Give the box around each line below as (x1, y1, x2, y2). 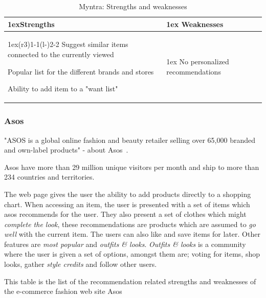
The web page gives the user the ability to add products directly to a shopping (4, 188, 251, 199)
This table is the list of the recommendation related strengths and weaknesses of (4, 276, 256, 286)
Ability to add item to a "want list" (8, 83, 118, 94)
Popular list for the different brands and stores (8, 66, 154, 77)
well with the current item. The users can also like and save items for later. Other (4, 229, 260, 239)
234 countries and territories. (4, 171, 95, 182)
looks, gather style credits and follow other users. (4, 259, 157, 269)
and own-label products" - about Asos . (4, 144, 128, 155)
